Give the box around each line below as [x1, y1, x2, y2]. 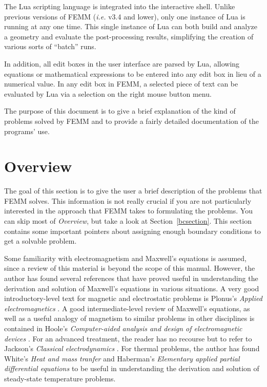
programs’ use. [4, 125, 50, 136]
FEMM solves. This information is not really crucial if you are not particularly [4, 195, 252, 206]
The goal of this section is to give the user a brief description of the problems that [4, 185, 262, 196]
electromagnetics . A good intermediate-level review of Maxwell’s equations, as [4, 303, 250, 313]
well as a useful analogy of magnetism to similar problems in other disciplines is [4, 313, 255, 324]
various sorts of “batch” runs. [4, 41, 96, 52]
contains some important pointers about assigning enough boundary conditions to [4, 225, 261, 236]
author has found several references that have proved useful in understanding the [4, 273, 258, 283]
